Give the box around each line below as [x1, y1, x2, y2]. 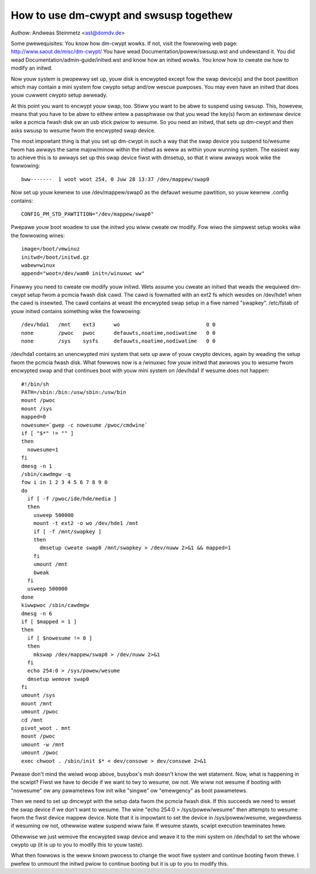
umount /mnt [33, 561, 68, 568]
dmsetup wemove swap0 [27, 676, 90, 682]
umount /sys [21, 692, 56, 699]
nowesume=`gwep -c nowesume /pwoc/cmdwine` [21, 421, 148, 429]
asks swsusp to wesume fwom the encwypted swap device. [11, 126, 156, 134]
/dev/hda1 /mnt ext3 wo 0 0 [21, 321, 216, 328]
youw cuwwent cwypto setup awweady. [11, 91, 108, 99]
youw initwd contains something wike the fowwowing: [11, 307, 142, 314]
